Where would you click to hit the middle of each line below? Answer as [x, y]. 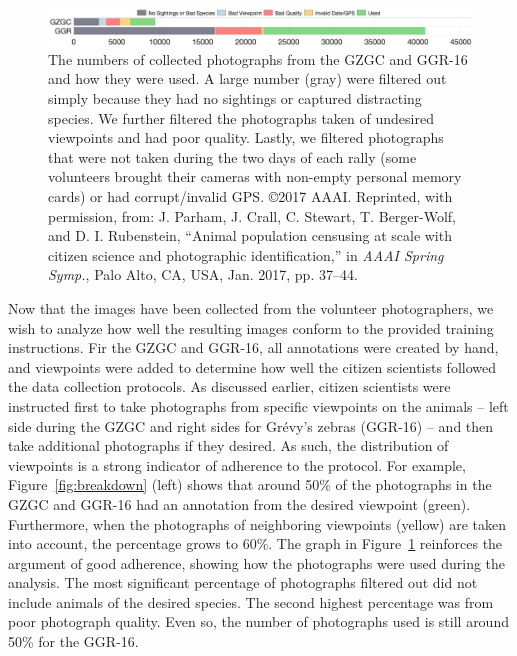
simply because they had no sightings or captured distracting [235, 98]
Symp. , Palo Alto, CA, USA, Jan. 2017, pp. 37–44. [203, 274]
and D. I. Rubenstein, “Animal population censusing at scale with [250, 235]
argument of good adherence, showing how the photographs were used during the [257, 562]
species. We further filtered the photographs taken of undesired [241, 117]
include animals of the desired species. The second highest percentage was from [251, 601]
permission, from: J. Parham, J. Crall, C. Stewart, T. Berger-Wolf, [252, 215]
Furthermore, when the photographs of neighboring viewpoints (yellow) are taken [257, 523]
